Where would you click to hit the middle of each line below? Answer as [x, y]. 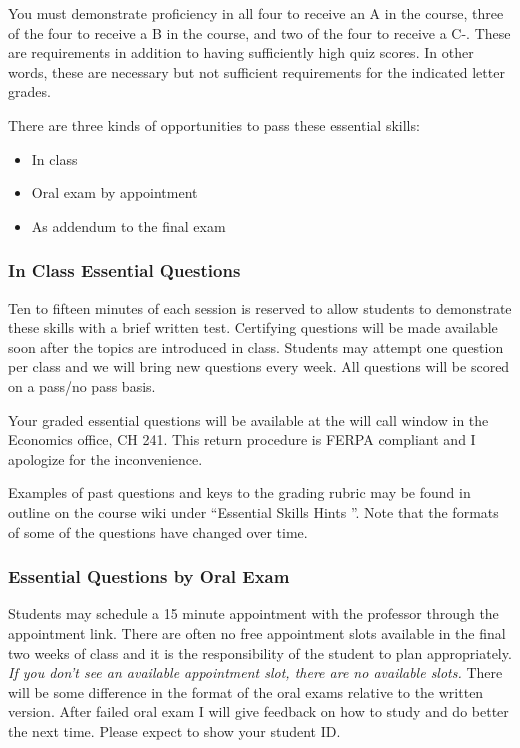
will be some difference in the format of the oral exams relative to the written [246, 691]
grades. [29, 91]
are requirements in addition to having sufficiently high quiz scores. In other [241, 52]
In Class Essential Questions [124, 270]
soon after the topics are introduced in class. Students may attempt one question [256, 346]
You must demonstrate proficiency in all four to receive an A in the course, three [256, 13]
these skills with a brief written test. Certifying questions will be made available [253, 327]
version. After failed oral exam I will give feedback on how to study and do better [258, 711]
